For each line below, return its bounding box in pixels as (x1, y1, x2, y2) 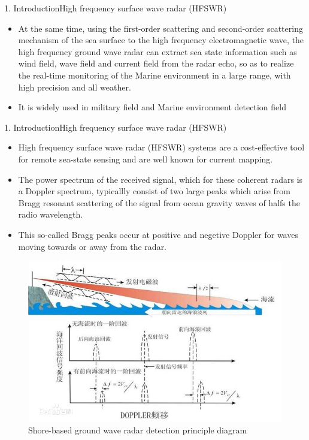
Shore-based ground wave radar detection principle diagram (28, 424, 247, 436)
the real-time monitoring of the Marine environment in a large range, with (18, 68, 291, 81)
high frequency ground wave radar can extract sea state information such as (18, 45, 297, 58)
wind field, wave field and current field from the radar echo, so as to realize (18, 57, 294, 70)
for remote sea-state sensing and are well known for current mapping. (18, 152, 273, 165)
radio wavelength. (18, 208, 83, 221)
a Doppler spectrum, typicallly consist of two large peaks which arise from (18, 185, 290, 197)
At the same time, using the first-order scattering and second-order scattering (18, 22, 303, 34)
